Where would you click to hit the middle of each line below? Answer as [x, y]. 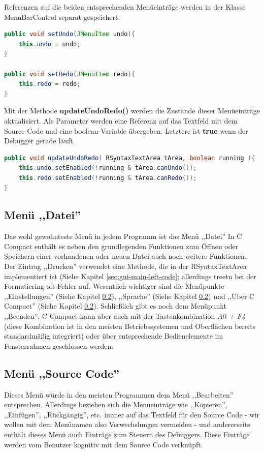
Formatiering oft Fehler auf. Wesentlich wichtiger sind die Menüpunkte [114, 286]
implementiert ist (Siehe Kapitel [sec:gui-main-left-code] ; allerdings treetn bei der [130, 276]
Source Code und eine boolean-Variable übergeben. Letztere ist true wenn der [126, 130]
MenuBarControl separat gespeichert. [62, 17]
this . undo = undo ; [49, 44]
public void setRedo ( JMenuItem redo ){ [70, 74]
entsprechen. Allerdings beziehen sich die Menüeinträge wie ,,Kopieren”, [116, 404]
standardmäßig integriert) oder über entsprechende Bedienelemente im [114, 336]
